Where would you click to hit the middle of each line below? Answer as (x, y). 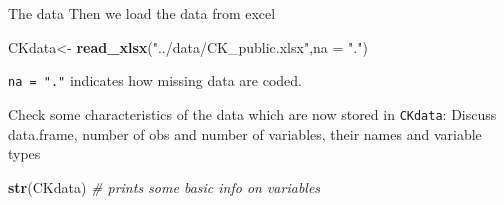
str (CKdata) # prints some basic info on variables (164, 186)
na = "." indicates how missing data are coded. (155, 80)
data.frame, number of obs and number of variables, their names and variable (245, 133)
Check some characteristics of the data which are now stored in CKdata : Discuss (252, 113)
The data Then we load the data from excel (142, 13)
